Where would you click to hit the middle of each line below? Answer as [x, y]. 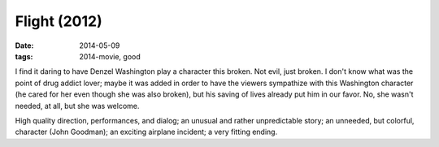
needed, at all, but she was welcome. [77, 106]
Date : [24, 45]
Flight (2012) [59, 21]
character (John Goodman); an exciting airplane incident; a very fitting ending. [146, 132]
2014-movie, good [110, 56]
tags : [24, 56]
